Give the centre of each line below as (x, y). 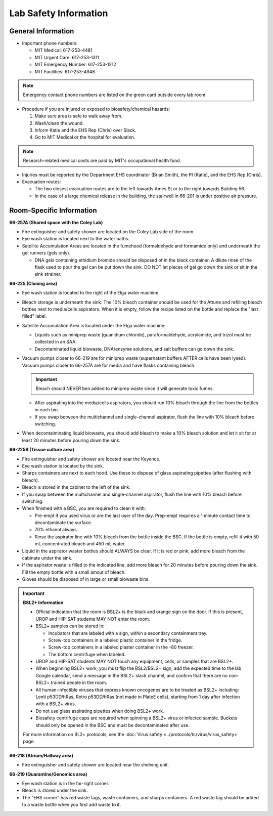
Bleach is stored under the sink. (55, 790)
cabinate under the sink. (47, 558)
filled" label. (34, 316)
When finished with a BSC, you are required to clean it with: (84, 508)
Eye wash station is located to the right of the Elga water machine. (91, 293)
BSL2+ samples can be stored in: (70, 626)
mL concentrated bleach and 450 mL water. (80, 544)
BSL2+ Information (43, 603)
